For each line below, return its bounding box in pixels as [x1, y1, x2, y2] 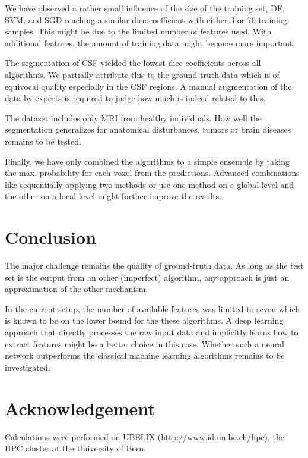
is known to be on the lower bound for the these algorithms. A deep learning [5, 314, 284, 327]
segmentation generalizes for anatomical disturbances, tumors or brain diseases [5, 123, 291, 136]
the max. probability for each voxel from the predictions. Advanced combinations [5, 167, 300, 179]
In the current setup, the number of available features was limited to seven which [5, 302, 300, 315]
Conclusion [5, 225, 97, 249]
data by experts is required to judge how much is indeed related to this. [5, 92, 266, 104]
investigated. [5, 360, 50, 373]
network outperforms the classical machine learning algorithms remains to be [5, 349, 285, 362]
